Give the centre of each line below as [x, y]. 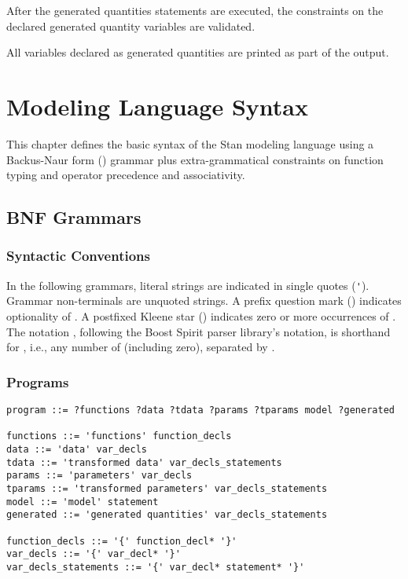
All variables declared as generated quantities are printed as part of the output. [198, 52]
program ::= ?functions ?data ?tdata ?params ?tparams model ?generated [200, 410]
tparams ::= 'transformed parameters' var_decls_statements [167, 488]
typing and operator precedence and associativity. [126, 175]
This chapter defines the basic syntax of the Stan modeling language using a [190, 143]
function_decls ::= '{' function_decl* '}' [122, 541]
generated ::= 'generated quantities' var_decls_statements [167, 515]
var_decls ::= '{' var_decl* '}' [94, 554]
